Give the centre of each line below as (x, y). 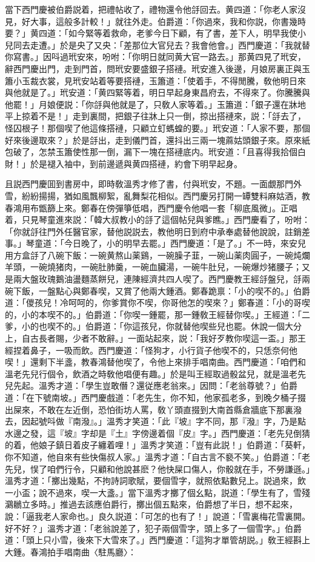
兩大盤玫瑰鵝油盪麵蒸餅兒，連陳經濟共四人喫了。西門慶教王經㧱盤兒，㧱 (157, 279)
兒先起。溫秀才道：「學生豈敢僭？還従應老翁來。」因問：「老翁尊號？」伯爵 (151, 385)
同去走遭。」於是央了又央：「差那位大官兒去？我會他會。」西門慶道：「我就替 (161, 45)
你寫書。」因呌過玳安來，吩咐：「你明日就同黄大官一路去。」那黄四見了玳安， (155, 57)
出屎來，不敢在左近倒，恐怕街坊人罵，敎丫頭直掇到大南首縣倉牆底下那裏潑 (153, 409)
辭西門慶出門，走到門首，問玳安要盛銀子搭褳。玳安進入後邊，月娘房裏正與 (153, 68)
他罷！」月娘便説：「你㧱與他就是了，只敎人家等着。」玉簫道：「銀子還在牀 (151, 104)
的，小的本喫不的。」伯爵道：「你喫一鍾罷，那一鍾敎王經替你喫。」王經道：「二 (157, 314)
